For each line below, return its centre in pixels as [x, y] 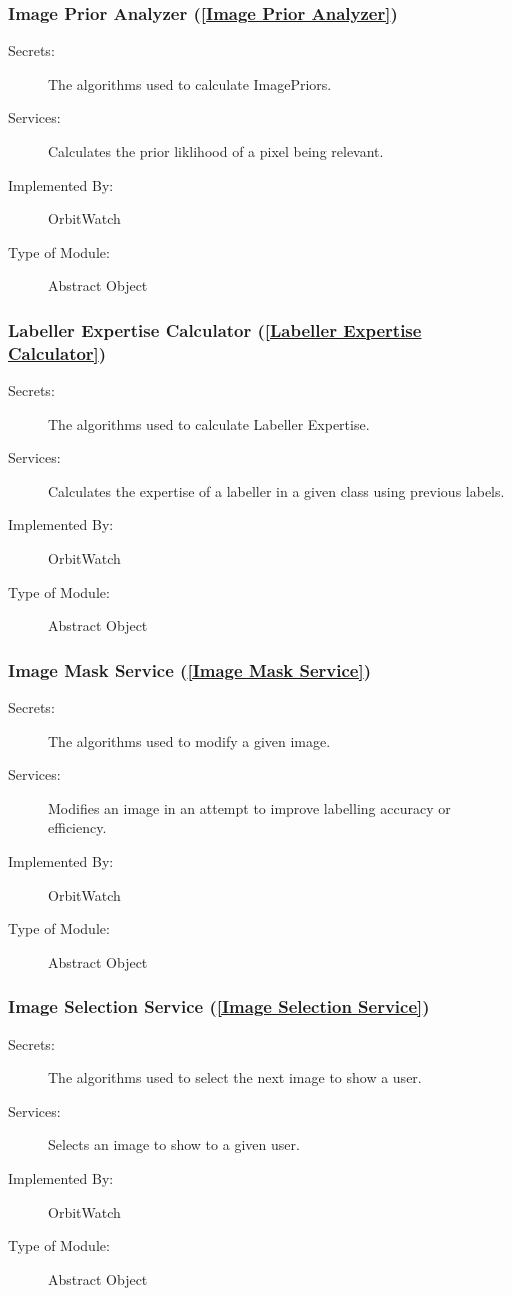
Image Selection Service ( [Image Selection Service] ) [219, 1006]
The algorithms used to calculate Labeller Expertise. [209, 423]
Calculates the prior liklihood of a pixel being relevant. [216, 151]
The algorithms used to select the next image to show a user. [235, 1077]
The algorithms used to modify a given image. [189, 740]
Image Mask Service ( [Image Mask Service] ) [190, 669]
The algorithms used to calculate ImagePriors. [190, 83]
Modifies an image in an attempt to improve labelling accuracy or [249, 807]
